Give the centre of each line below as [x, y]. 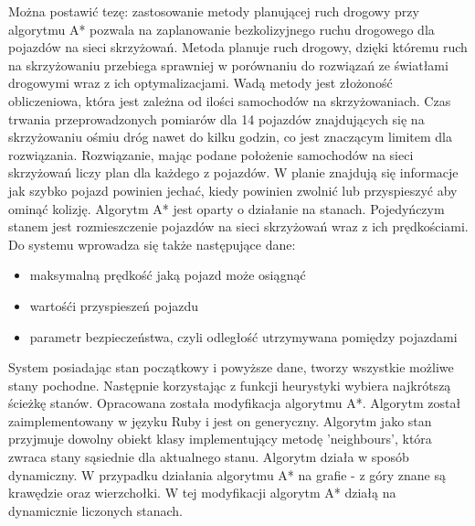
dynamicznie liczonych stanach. [96, 510]
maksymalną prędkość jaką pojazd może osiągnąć [168, 275]
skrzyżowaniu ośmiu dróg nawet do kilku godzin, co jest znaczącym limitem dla [230, 137]
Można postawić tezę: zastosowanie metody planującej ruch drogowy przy [214, 11]
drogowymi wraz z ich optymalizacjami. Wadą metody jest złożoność [201, 83]
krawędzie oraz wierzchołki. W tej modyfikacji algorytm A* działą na [202, 493]
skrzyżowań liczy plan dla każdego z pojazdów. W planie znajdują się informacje [233, 172]
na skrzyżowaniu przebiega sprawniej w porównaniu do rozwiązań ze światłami [228, 64]
